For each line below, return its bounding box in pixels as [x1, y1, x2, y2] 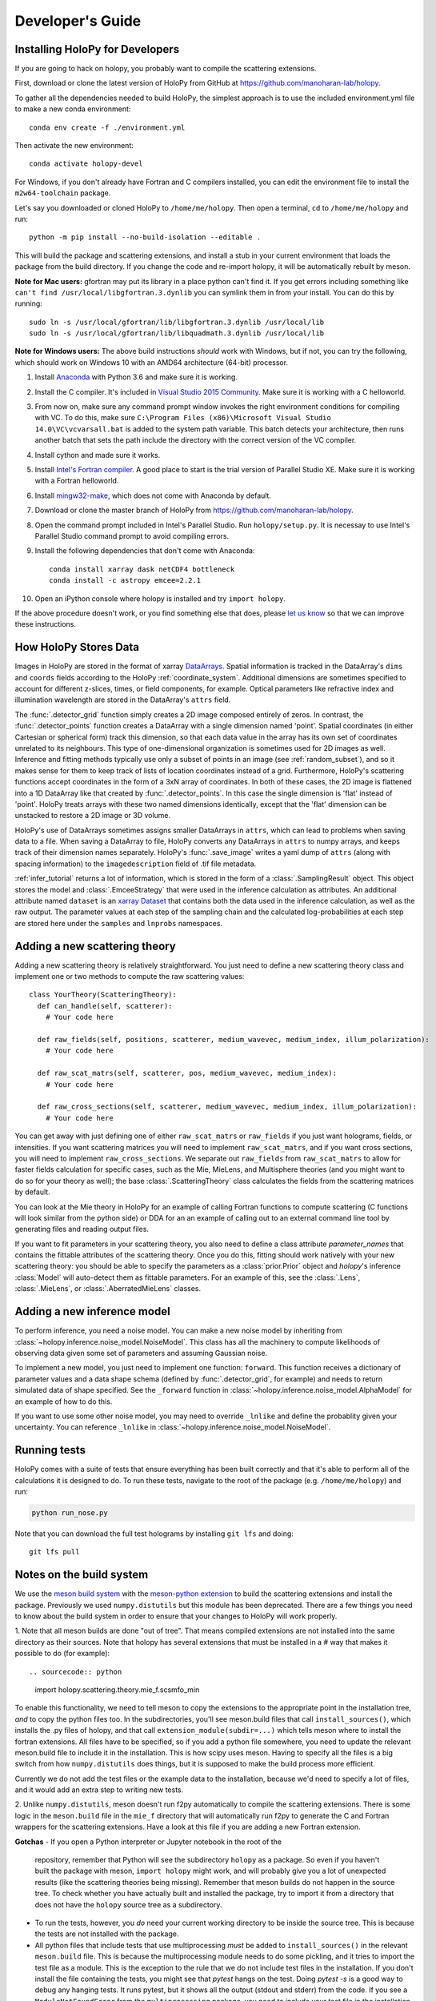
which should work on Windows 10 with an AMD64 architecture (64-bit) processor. [14, 357, 288, 367]
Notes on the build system [14, 1568, 149, 1582]
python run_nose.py [31, 1508, 108, 1517]
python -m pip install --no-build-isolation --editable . [29, 233, 262, 242]
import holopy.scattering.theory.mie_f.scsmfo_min [34, 1685, 200, 1694]
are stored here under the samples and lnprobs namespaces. [14, 918, 223, 928]
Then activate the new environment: [14, 141, 134, 150]
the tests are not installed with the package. [34, 1929, 179, 1939]
